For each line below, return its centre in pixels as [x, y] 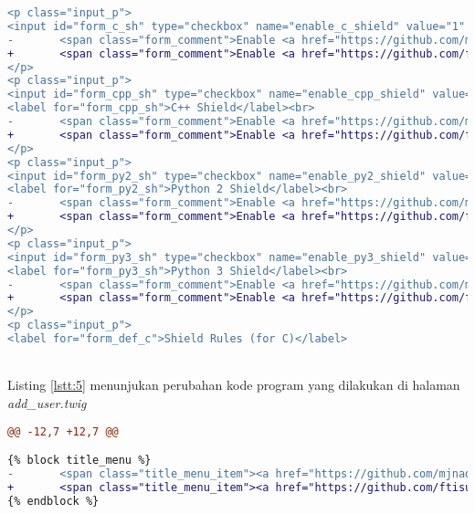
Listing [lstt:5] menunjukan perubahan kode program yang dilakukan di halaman [234, 385]
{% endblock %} [53, 501]
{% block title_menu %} [79, 461]
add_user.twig [47, 403]
